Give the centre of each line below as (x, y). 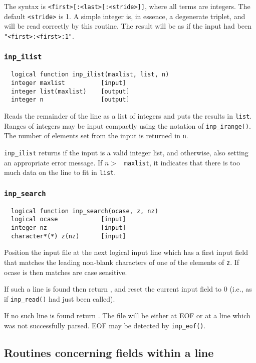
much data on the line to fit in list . (60, 172)
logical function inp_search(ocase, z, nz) (85, 211)
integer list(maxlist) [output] (70, 91)
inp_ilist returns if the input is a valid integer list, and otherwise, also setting (126, 152)
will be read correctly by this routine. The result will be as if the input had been (128, 26)
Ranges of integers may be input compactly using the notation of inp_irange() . (127, 125)
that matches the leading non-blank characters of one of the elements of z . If (122, 262)
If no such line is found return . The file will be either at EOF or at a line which (127, 315)
